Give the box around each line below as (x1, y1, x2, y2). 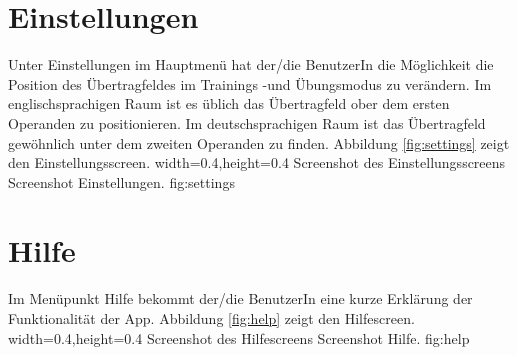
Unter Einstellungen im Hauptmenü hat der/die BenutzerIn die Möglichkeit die (8, 54, 494, 75)
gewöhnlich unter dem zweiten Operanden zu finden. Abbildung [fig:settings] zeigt (8, 132, 510, 153)
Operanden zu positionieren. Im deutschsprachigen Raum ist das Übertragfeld (8, 112, 486, 133)
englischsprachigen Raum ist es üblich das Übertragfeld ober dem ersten (8, 93, 450, 114)
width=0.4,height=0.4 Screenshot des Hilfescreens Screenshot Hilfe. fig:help (8, 327, 470, 348)
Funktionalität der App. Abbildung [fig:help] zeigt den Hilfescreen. (8, 308, 415, 328)
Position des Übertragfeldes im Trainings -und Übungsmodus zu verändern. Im (8, 73, 492, 94)
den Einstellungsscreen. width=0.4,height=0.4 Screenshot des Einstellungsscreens (8, 152, 506, 173)
